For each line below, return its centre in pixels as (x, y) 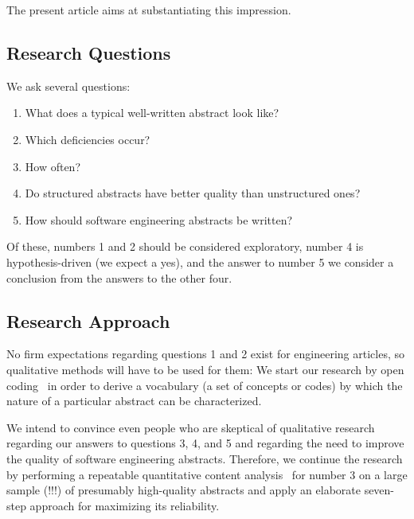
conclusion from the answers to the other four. (119, 277)
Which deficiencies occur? (88, 139)
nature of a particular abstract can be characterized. (134, 401)
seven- (379, 490)
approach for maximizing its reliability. (125, 505)
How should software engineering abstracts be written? (159, 219)
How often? (53, 166)
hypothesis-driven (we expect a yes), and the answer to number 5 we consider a (200, 261)
